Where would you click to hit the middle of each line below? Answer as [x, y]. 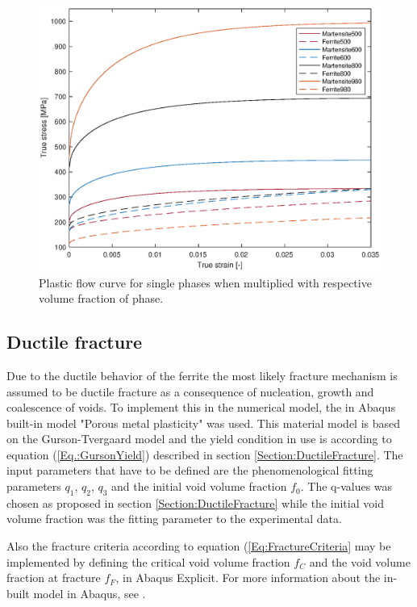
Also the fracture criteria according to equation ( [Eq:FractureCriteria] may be [199, 546]
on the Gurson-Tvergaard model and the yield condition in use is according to [199, 439]
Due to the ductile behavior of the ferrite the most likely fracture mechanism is [202, 375]
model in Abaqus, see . [90, 593]
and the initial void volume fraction [199, 486]
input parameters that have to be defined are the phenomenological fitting [190, 470]
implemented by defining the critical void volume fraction [148, 561]
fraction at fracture [54, 578]
